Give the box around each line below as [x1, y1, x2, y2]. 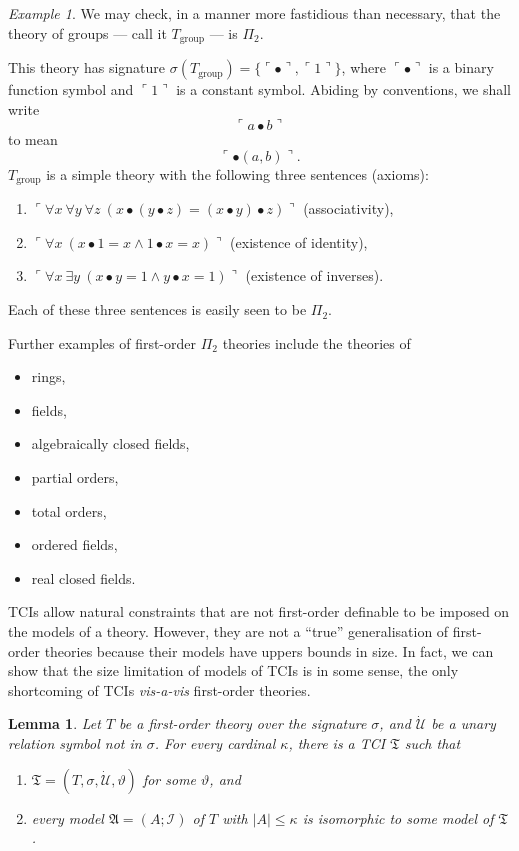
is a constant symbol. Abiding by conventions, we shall [176, 79, 511, 100]
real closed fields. [31, 567, 136, 588]
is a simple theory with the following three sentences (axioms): [46, 163, 429, 184]
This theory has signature [8, 57, 166, 78]
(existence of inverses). [245, 265, 384, 286]
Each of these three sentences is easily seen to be [8, 299, 307, 320]
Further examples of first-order [8, 332, 197, 353]
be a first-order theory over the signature [119, 713, 367, 734]
